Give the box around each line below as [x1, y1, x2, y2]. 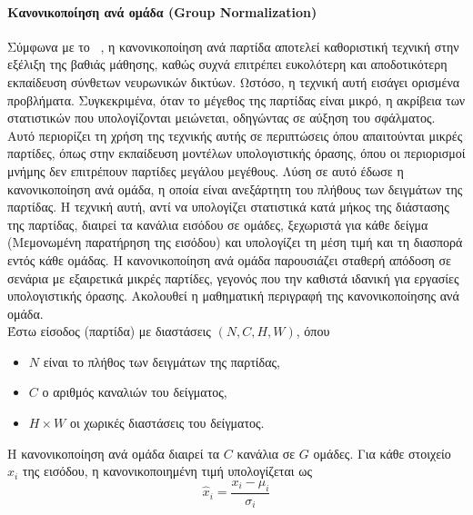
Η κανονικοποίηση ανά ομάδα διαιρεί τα [7, 443, 220, 462]
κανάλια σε [236, 443, 296, 462]
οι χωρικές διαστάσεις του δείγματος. [69, 413, 265, 432]
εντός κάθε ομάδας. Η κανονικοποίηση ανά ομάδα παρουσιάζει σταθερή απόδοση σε [7, 250, 451, 269]
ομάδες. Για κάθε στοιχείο [313, 443, 451, 462]
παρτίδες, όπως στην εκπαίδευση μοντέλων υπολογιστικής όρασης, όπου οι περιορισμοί [7, 144, 466, 163]
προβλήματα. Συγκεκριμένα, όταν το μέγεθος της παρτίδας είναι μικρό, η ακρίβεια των [7, 90, 466, 109]
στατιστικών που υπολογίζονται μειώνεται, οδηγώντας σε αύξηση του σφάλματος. [7, 108, 436, 127]
